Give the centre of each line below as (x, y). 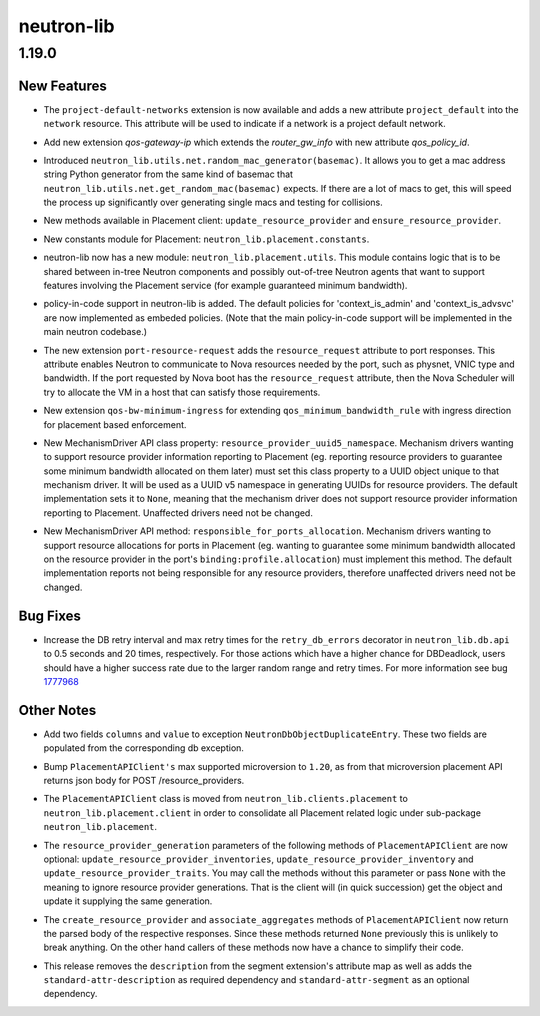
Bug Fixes (50, 615)
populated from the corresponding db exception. (144, 748)
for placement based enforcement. (115, 424)
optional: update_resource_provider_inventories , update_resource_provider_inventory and (258, 859)
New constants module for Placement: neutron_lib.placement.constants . (206, 239)
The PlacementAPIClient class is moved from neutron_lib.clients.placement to (226, 799)
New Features (62, 85)
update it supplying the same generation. (128, 901)
